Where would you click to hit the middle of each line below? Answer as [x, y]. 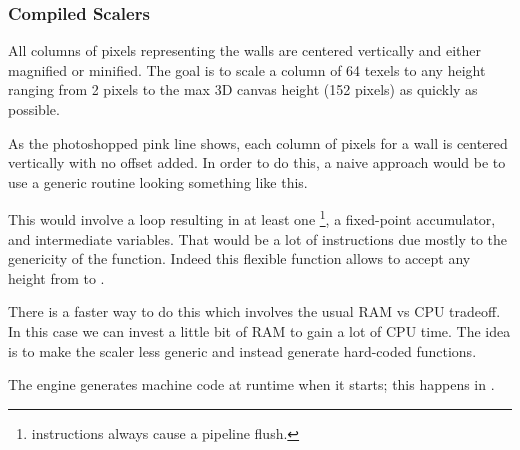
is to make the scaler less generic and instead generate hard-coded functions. [242, 350]
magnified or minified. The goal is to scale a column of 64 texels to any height [247, 69]
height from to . [56, 277]
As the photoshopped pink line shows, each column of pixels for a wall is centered [258, 142]
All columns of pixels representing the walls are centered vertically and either [245, 50]
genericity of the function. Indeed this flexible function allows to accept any [239, 258]
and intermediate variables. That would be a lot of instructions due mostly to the [257, 238]
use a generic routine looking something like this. [158, 181]
